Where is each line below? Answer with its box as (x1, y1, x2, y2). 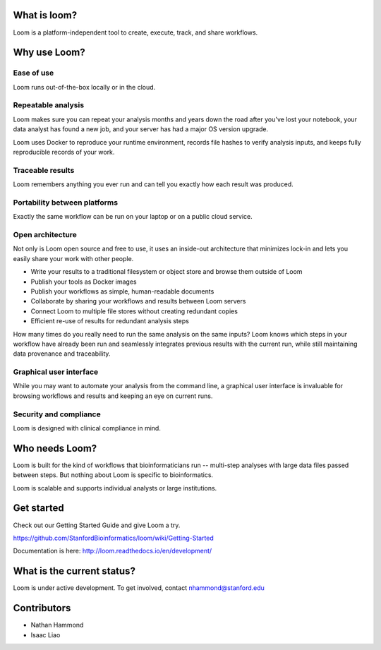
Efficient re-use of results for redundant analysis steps (30, 317, 190, 325)
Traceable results (13, 165, 75, 175)
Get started (13, 502, 64, 514)
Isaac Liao (30, 630, 61, 639)
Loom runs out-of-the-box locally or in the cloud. (13, 83, 156, 91)
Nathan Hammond (30, 621, 84, 630)
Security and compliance (13, 409, 102, 419)
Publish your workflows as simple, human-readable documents (30, 287, 214, 296)
